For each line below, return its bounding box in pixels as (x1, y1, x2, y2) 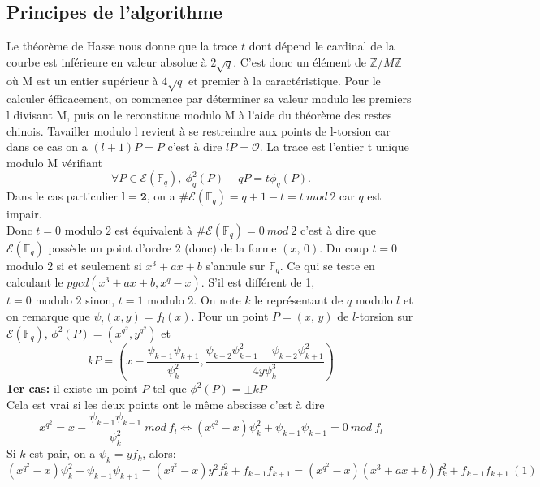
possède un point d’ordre (48, 239, 171, 256)
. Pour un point (191, 307, 269, 324)
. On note (193, 291, 241, 308)
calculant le (6, 274, 63, 291)
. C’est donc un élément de (233, 53, 366, 70)
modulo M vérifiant (6, 153, 102, 170)
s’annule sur (205, 256, 266, 274)
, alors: (142, 445, 176, 462)
